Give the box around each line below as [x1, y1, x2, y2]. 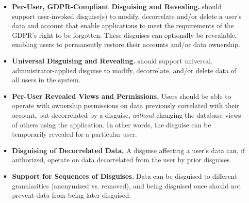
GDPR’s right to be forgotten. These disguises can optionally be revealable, [12, 30, 237, 40]
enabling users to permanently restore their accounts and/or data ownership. [12, 39, 240, 49]
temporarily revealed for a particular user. [12, 129, 137, 139]
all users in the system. [12, 75, 81, 85]
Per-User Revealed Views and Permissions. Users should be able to [12, 91, 231, 101]
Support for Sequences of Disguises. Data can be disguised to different [12, 171, 237, 181]
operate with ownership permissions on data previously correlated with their [12, 100, 239, 110]
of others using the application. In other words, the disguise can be [12, 119, 211, 129]
